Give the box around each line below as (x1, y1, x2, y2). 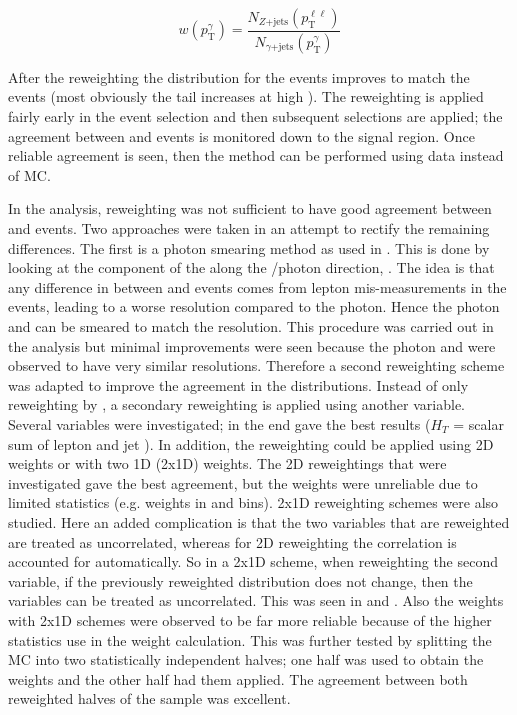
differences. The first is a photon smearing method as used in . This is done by (8, 237, 490, 258)
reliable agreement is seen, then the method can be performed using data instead (8, 145, 504, 166)
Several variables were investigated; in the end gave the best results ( (8, 413, 431, 434)
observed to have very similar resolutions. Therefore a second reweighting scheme (8, 355, 505, 376)
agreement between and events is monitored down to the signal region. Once (8, 125, 475, 146)
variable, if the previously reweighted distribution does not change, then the (8, 570, 473, 591)
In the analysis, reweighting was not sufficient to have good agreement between (8, 198, 492, 219)
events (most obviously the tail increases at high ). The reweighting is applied (8, 86, 484, 107)
